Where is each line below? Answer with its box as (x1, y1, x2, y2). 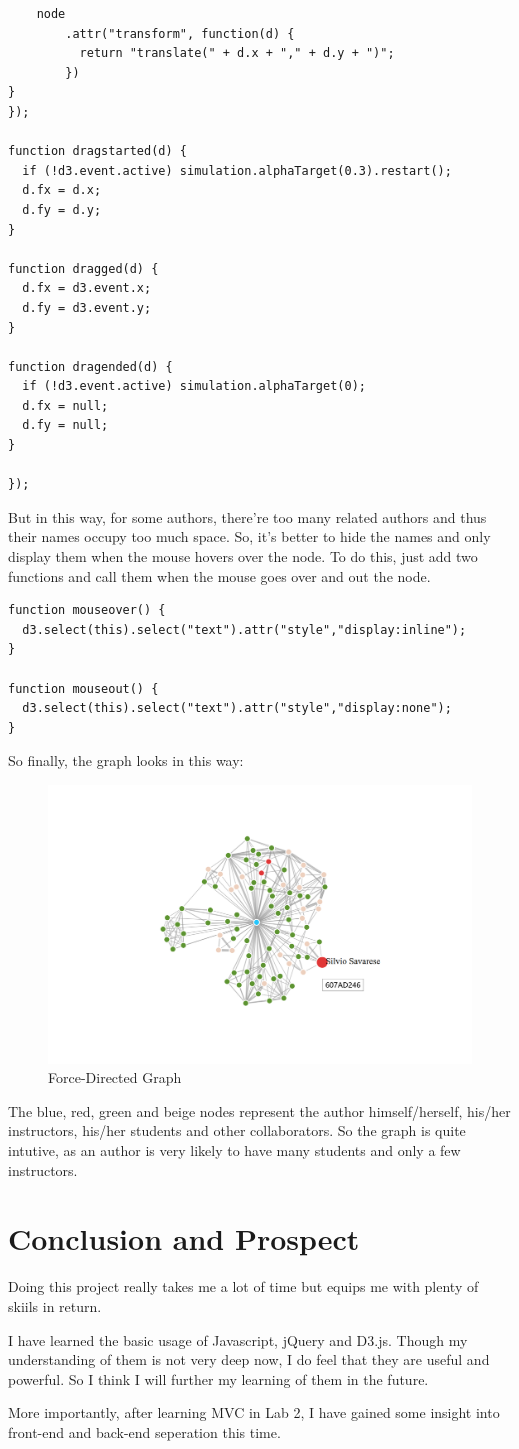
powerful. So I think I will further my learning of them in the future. (8, 1368, 429, 1389)
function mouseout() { (8, 681, 159, 696)
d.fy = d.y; (22, 202, 102, 217)
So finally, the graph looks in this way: (8, 750, 244, 771)
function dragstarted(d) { (8, 144, 187, 159)
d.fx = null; (22, 398, 109, 413)
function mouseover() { (8, 603, 166, 618)
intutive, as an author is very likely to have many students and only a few (8, 1140, 461, 1160)
